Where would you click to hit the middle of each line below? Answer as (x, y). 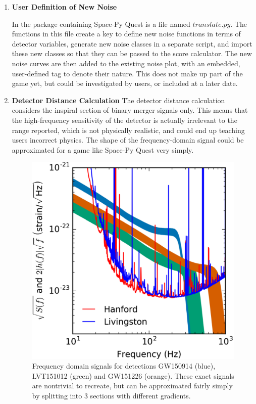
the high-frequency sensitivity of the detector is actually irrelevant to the (124, 120)
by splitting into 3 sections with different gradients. (111, 396)
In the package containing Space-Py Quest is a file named (101, 24)
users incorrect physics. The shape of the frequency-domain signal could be (128, 140)
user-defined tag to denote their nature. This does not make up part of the (127, 73)
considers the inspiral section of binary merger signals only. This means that (130, 110)
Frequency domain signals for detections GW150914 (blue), (124, 366)
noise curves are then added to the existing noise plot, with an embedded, (126, 63)
